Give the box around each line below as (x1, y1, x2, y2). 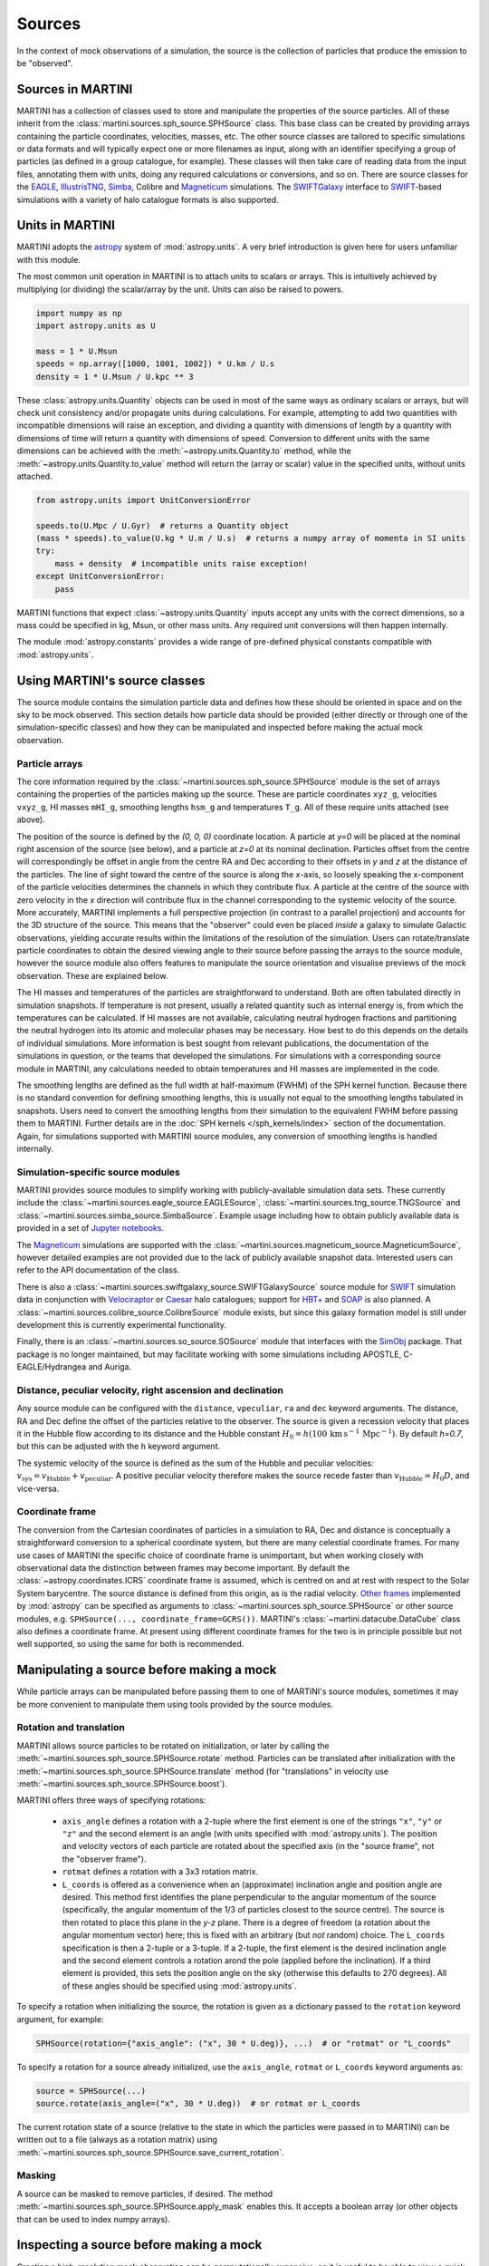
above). (16, 814, 45, 825)
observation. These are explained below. (16, 970, 168, 981)
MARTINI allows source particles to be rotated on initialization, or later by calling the (16, 1740, 330, 1751)
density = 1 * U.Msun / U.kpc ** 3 (35, 372, 194, 382)
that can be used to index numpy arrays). (16, 2213, 171, 2224)
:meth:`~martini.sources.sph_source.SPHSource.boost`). (16, 1777, 228, 1789)
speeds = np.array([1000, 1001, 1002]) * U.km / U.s (35, 359, 275, 369)
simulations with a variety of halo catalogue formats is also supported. (16, 194, 280, 205)
